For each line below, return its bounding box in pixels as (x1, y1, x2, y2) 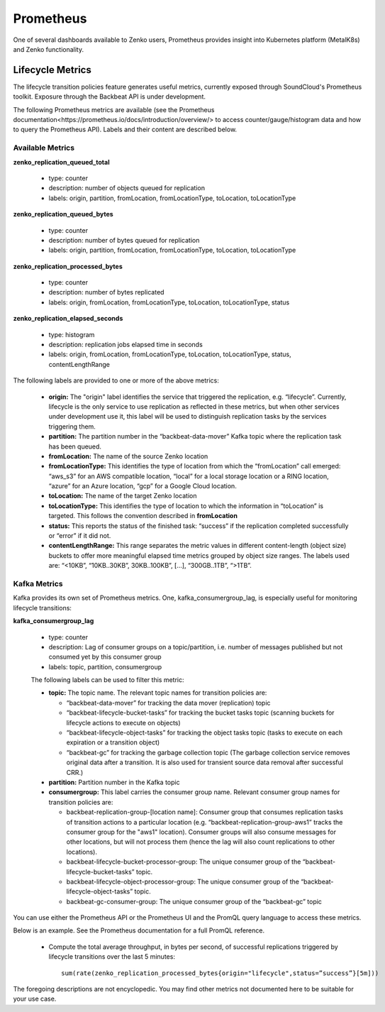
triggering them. (48, 422, 96, 431)
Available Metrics (13, 143, 74, 153)
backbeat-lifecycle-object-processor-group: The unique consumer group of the (66, 877, 299, 886)
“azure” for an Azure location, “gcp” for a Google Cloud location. (48, 482, 237, 490)
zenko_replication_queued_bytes (13, 210, 113, 219)
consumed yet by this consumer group (48, 653, 162, 661)
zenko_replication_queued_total (13, 158, 110, 166)
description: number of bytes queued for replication (48, 236, 200, 244)
